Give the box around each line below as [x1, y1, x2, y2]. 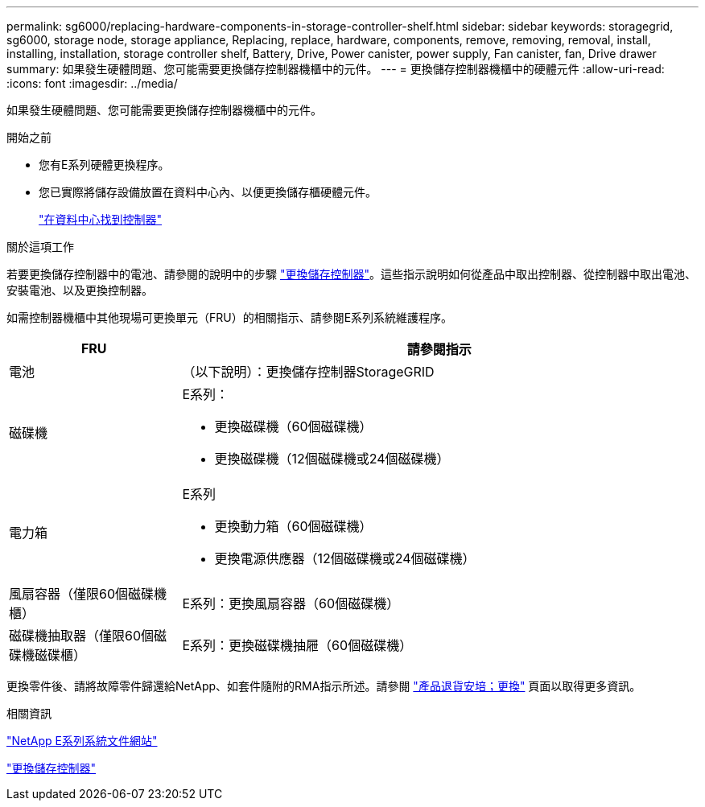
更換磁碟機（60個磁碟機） [214, 418, 373, 434]
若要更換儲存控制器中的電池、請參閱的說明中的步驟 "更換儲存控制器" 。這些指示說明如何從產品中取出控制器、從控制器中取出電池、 [6, 267, 696, 281]
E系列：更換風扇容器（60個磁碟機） [182, 595, 400, 611]
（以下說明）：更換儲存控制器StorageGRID [182, 364, 435, 380]
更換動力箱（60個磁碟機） [214, 518, 373, 534]
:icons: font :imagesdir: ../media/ [6, 76, 178, 90]
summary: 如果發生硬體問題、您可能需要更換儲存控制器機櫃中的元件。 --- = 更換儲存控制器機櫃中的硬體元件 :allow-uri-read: [6, 62, 665, 76]
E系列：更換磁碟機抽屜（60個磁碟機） [182, 637, 413, 653]
